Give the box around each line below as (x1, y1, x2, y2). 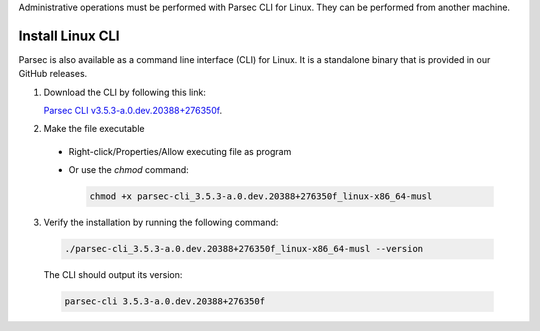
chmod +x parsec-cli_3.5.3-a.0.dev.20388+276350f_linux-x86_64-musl (89, 191, 433, 202)
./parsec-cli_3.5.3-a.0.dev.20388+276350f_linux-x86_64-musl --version (64, 243, 424, 255)
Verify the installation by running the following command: (43, 216, 279, 229)
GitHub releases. (18, 68, 88, 80)
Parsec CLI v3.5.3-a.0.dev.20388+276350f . (43, 105, 223, 117)
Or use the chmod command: (68, 164, 189, 176)
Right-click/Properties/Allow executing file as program (68, 145, 292, 157)
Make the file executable (43, 123, 145, 135)
